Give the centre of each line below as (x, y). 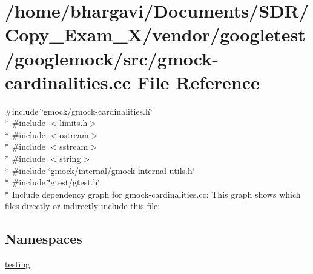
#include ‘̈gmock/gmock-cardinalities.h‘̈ (79, 111)
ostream (74, 134)
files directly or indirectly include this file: (83, 206)
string (70, 159)
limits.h (74, 123)
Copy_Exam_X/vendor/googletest (155, 34)
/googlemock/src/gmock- (112, 58)
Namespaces (44, 239)
